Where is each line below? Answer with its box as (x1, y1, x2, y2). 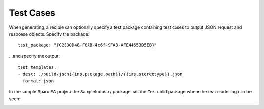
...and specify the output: (9, 53, 60, 59)
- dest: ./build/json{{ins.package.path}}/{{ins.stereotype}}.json (18, 71, 183, 77)
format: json (22, 78, 54, 84)
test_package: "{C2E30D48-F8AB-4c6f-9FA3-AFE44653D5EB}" (18, 42, 157, 48)
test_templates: (18, 65, 57, 70)
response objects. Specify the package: (9, 31, 89, 36)
